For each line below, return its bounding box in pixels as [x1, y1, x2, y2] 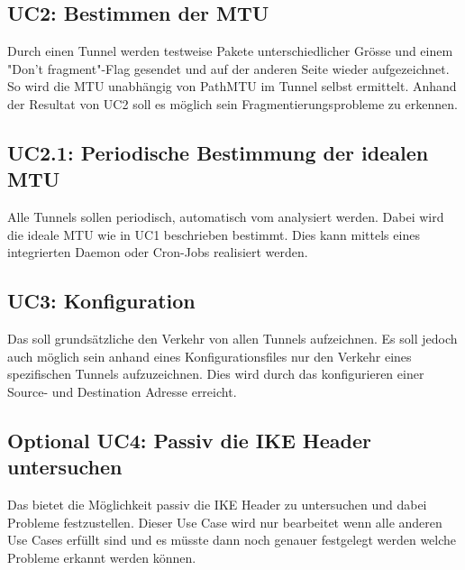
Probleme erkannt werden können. [7, 547, 196, 566]
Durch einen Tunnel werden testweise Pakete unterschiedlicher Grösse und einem [7, 41, 453, 60]
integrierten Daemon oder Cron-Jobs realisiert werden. [7, 243, 308, 262]
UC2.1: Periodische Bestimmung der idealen [7, 138, 429, 166]
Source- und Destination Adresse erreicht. [7, 382, 237, 400]
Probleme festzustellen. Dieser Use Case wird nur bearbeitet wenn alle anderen [7, 512, 442, 531]
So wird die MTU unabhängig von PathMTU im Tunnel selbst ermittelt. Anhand [7, 77, 457, 96]
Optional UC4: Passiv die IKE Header [7, 426, 371, 454]
